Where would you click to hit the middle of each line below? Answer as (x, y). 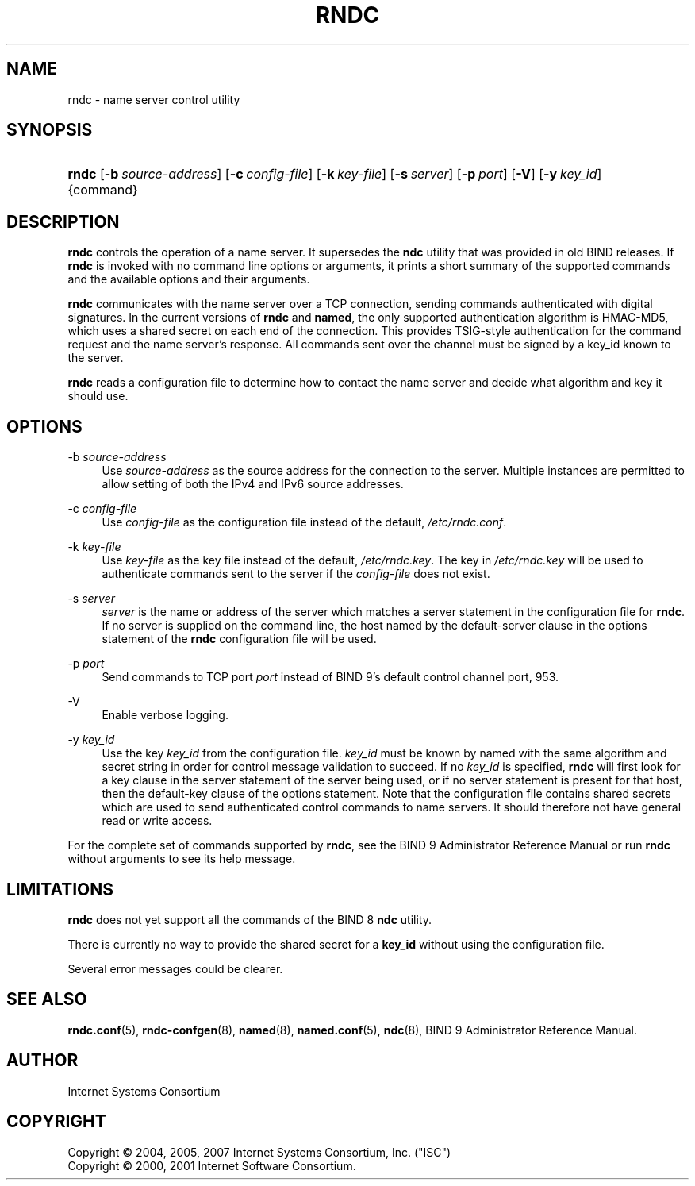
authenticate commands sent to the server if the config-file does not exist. (296, 574)
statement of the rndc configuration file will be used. (239, 639)
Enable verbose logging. (165, 715)
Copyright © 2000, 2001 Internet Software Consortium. (212, 1165)
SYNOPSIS (50, 130)
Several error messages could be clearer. (175, 968)
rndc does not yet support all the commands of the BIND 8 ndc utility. (250, 919)
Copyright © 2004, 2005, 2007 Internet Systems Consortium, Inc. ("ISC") (259, 1152)
